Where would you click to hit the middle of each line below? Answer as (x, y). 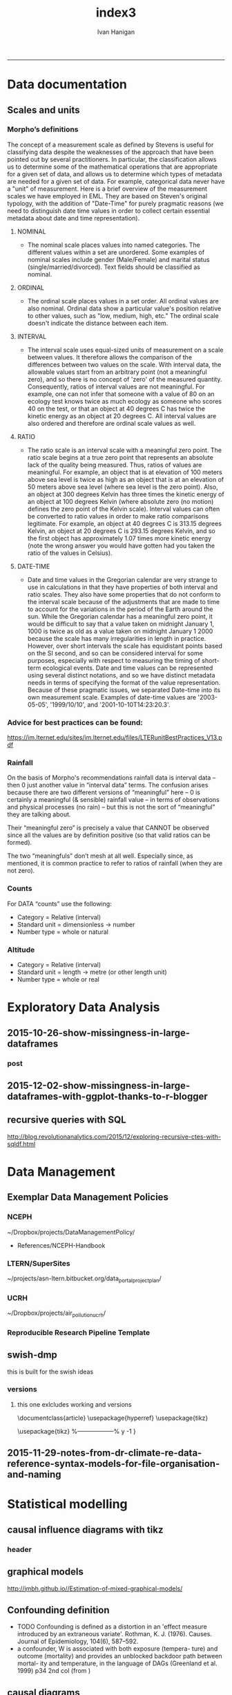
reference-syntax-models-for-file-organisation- (114, 1464)
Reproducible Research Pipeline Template (79, 1332)
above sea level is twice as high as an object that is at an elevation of (126, 479)
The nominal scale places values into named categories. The (114, 245)
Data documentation (67, 85)
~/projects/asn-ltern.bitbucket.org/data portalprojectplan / (85, 1279)
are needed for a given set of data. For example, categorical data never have (116, 181)
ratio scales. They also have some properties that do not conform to (124, 594)
